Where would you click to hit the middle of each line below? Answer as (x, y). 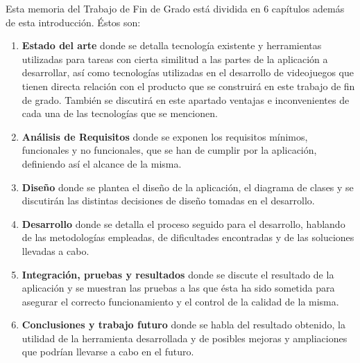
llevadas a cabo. (55, 250)
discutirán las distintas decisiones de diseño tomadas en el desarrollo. (168, 201)
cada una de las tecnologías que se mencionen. (120, 113)
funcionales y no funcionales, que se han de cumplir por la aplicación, (169, 150)
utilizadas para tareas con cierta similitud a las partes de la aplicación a (175, 59)
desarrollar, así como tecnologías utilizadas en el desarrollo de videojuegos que (188, 72)
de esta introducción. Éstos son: (73, 22)
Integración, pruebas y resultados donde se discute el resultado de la (178, 274)
